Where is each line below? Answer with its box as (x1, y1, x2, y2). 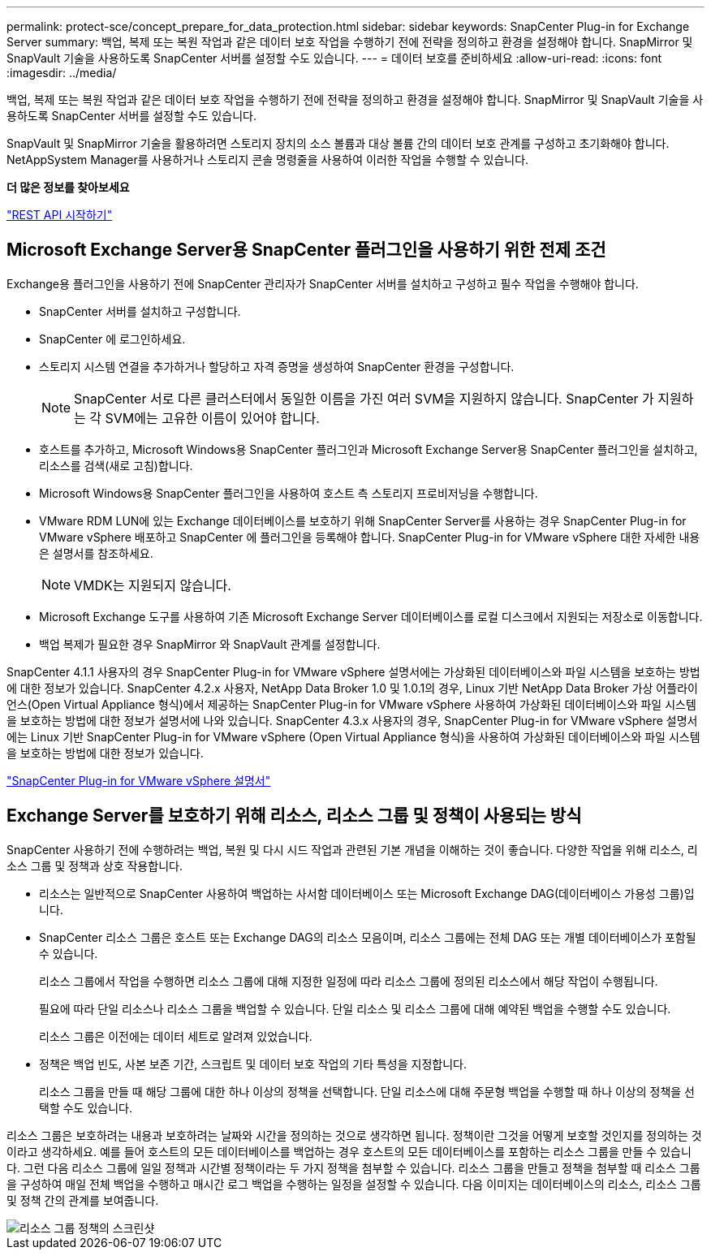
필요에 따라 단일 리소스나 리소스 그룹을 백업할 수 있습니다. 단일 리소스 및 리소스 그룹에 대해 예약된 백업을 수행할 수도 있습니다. (39, 1001, 671, 1016)
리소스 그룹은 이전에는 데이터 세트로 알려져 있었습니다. (39, 1029, 312, 1043)
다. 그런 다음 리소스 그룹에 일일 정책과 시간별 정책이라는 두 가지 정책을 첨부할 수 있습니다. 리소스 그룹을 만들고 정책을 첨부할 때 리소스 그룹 (6, 1160, 700, 1175)
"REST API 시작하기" (6, 208, 113, 222)
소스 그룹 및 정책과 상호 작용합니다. (6, 858, 183, 873)
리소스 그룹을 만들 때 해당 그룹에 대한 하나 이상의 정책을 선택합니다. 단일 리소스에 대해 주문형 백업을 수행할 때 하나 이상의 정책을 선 (39, 1084, 695, 1098)
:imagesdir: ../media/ (6, 66, 117, 80)
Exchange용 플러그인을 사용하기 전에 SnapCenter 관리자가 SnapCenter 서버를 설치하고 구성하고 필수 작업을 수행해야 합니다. (6, 276, 639, 291)
